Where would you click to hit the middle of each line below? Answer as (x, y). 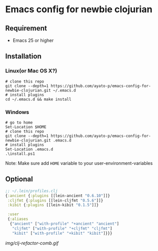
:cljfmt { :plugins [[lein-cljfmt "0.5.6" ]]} (55, 200)
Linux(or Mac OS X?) (31, 71)
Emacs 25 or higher (33, 40)
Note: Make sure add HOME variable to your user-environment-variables (79, 163)
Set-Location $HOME (26, 127)
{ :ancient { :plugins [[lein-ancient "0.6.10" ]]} (58, 196)
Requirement (26, 28)
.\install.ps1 (20, 154)
